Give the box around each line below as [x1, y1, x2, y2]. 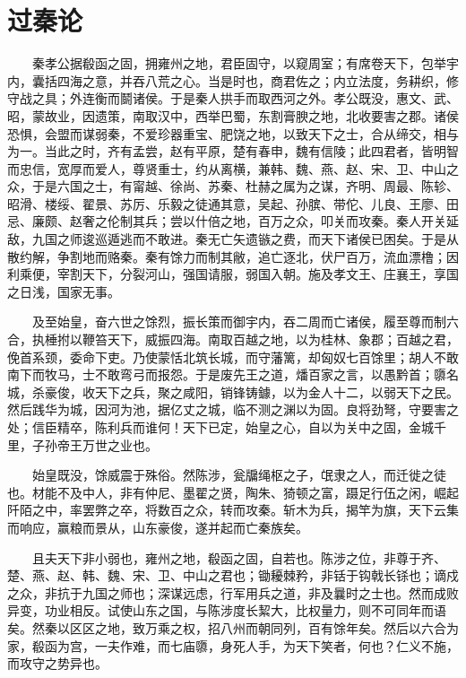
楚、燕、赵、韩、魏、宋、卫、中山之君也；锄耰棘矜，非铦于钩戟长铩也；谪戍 [7, 566, 459, 585]
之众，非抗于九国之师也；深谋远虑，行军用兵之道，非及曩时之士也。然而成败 [7, 583, 459, 602]
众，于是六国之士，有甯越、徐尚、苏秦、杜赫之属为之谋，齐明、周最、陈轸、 [7, 177, 459, 196]
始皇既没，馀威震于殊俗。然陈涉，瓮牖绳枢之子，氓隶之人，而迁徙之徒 [31, 465, 446, 484]
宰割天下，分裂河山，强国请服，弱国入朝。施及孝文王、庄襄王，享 [56, 265, 446, 283]
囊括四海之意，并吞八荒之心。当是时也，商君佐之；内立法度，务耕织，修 [31, 71, 459, 90]
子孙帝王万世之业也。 [31, 435, 158, 454]
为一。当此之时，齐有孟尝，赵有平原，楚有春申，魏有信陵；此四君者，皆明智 [7, 142, 459, 161]
